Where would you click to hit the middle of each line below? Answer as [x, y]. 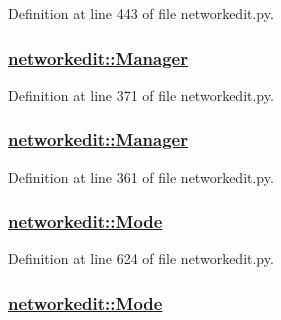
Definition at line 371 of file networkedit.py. [141, 94]
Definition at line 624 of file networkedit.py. [141, 258]
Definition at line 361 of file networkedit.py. [141, 176]
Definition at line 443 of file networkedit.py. [141, 13]
